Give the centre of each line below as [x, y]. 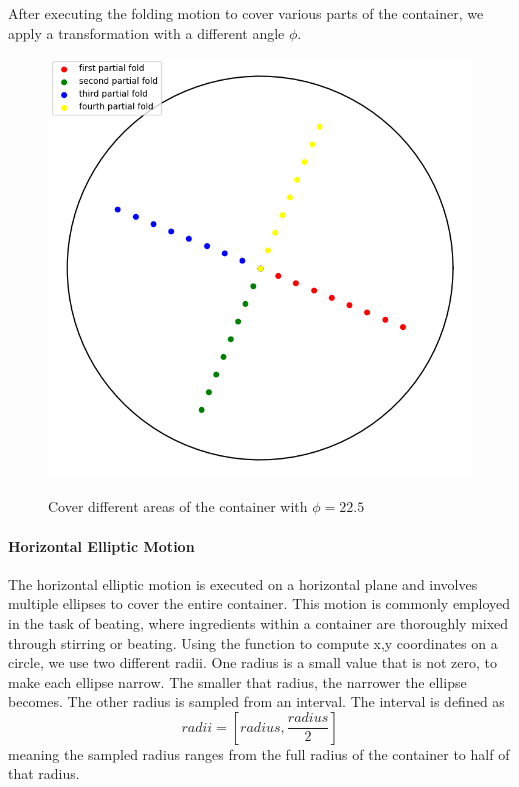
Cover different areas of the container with [178, 506]
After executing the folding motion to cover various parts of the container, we [246, 13]
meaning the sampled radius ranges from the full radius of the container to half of [259, 753]
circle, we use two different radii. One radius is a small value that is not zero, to [252, 662]
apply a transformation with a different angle [146, 32]
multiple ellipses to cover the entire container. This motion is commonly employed [259, 603]
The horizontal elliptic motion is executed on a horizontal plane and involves [243, 583]
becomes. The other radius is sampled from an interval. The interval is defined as [256, 701]
